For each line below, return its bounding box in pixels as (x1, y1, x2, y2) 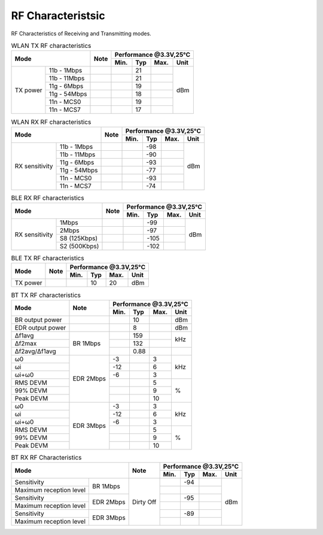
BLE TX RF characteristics (11, 254, 84, 263)
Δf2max (14, 339, 37, 347)
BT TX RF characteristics (11, 291, 81, 299)
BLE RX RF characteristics (11, 193, 84, 202)
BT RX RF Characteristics (11, 454, 82, 461)
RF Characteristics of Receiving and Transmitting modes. (11, 30, 152, 37)
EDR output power (14, 323, 66, 332)
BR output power (14, 315, 62, 324)
